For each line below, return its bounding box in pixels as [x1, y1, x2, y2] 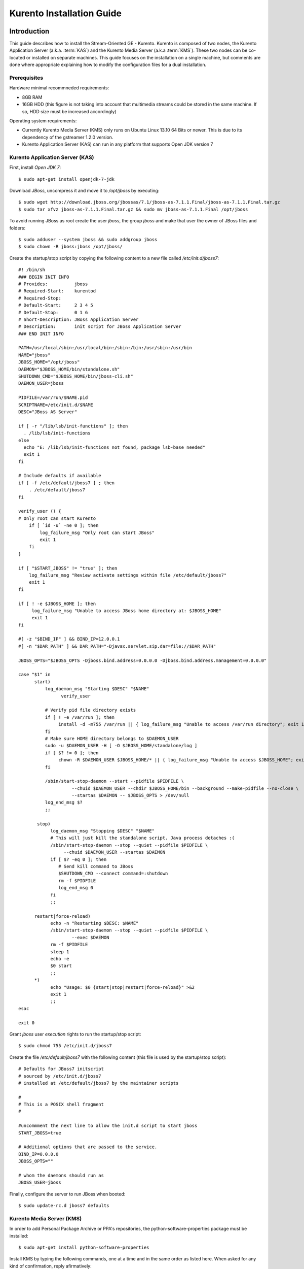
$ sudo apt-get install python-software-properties [18, 1245, 149, 1251]
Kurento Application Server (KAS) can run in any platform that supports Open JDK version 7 [22, 141, 213, 147]
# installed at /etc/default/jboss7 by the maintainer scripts [18, 1080, 179, 1086]
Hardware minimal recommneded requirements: [9, 85, 109, 91]
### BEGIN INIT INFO [18, 274, 69, 280]
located [9, 54, 25, 60]
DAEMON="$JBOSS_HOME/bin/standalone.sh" [18, 366, 120, 372]
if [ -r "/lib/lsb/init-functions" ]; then [18, 423, 128, 429]
